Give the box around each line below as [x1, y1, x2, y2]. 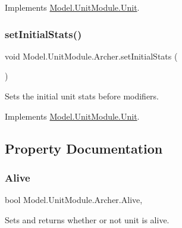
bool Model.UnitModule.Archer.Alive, [5, 193, 143, 206]
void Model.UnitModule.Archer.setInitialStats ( [5, 49, 178, 62]
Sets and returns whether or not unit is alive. [5, 213, 170, 226]
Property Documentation [5, 139, 163, 157]
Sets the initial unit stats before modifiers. [5, 90, 159, 102]
